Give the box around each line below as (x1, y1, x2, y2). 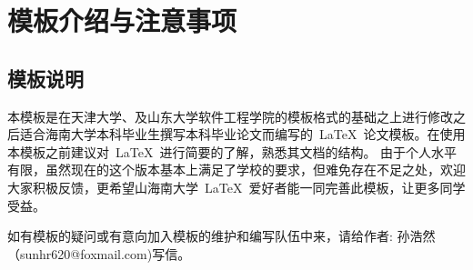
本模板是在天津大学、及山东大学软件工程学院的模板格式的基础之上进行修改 (7, 106, 453, 125)
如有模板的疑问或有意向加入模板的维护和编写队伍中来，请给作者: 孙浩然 (7, 226, 436, 245)
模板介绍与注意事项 (7, 2, 237, 39)
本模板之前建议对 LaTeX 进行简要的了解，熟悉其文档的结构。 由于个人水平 (7, 142, 458, 161)
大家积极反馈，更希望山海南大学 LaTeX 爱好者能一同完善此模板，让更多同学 (7, 177, 466, 196)
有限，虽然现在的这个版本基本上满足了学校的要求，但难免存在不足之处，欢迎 (7, 160, 466, 179)
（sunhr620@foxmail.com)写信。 (7, 244, 191, 263)
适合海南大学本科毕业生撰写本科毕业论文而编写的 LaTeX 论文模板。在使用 (19, 125, 466, 144)
